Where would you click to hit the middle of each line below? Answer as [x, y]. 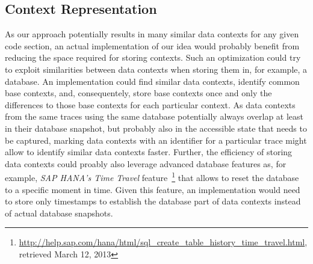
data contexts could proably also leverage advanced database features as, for [146, 163]
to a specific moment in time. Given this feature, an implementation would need [153, 189]
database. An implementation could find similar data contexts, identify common [152, 81]
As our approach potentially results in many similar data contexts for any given [152, 34]
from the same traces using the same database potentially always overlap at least [154, 116]
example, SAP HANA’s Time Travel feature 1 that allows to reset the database [152, 177]
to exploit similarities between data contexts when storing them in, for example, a [156, 69]
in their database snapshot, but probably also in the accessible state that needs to [156, 128]
